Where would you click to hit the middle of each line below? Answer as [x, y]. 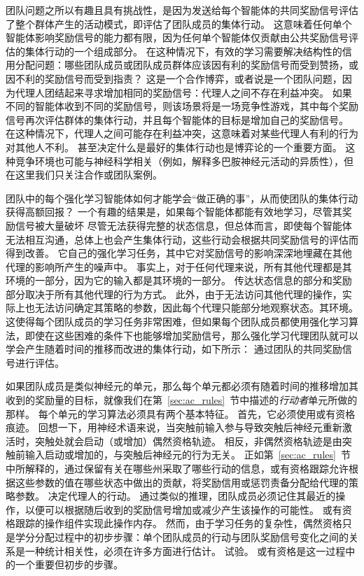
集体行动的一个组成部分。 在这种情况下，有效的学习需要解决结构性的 [183, 51]
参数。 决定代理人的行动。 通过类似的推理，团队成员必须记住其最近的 [175, 496]
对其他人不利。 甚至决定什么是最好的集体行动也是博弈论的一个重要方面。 [174, 147]
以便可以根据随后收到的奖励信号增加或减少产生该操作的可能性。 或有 [183, 509]
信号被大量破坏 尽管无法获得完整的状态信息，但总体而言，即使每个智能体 [183, 225]
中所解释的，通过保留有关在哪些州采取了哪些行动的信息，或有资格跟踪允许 [177, 468]
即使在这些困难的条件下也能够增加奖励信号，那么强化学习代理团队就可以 [191, 335]
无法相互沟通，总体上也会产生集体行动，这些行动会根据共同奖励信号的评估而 [182, 239]
